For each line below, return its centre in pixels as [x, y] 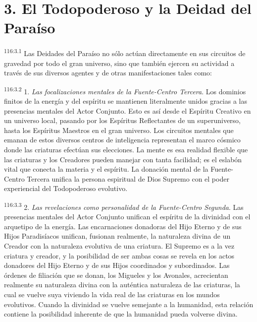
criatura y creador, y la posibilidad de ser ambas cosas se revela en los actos [119, 255]
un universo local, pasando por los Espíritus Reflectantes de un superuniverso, [123, 120]
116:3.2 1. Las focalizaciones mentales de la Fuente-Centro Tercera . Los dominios [125, 90]
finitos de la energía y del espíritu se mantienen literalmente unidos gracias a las [126, 101]
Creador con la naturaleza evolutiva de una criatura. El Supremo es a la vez [119, 245]
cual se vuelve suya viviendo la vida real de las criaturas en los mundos [112, 294]
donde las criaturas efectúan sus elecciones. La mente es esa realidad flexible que [126, 149]
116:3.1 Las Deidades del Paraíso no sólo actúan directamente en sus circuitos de [125, 52]
